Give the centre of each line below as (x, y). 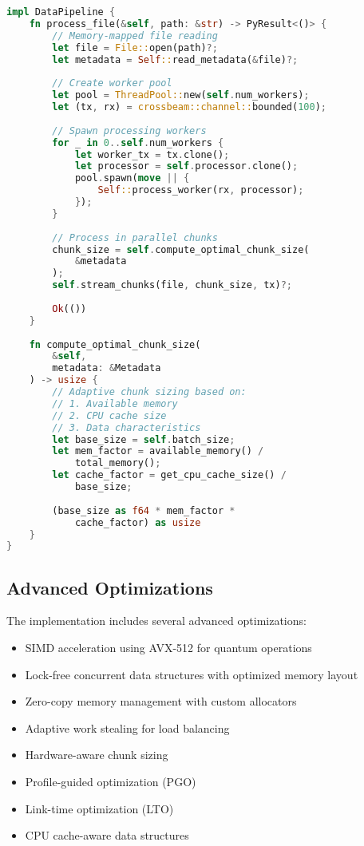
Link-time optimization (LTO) (99, 808)
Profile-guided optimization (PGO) (111, 782)
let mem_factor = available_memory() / (158, 451)
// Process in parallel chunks (135, 237)
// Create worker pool (112, 83)
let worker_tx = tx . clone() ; (152, 154)
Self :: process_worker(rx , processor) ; (201, 190)
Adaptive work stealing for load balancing (127, 727)
